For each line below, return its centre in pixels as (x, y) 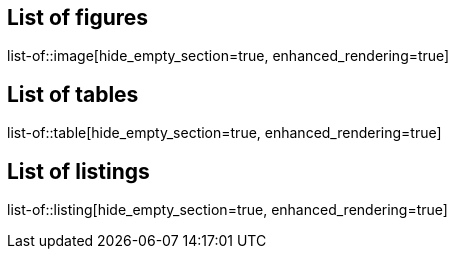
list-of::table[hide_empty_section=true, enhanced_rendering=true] (224, 133)
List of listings (78, 171)
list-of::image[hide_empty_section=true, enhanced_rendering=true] (228, 56)
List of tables (73, 94)
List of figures (78, 17)
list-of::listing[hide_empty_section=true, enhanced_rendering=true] (227, 210)
